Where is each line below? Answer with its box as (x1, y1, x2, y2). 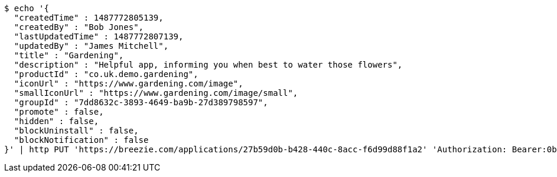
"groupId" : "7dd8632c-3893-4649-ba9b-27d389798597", (14, 98, 268, 107)
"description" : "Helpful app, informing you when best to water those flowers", (14, 60, 403, 69)
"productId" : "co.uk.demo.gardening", (14, 69, 198, 79)
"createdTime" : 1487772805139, (14, 13, 164, 22)
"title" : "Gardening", (14, 51, 124, 60)
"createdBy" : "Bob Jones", (14, 22, 144, 32)
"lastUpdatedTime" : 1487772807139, (14, 32, 184, 41)
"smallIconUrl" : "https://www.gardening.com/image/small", (14, 88, 298, 98)
